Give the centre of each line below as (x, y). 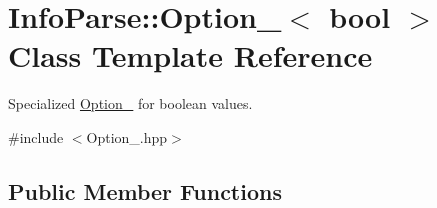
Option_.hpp (127, 136)
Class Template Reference (190, 55)
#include (36, 136)
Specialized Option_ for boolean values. (130, 103)
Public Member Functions (145, 190)
